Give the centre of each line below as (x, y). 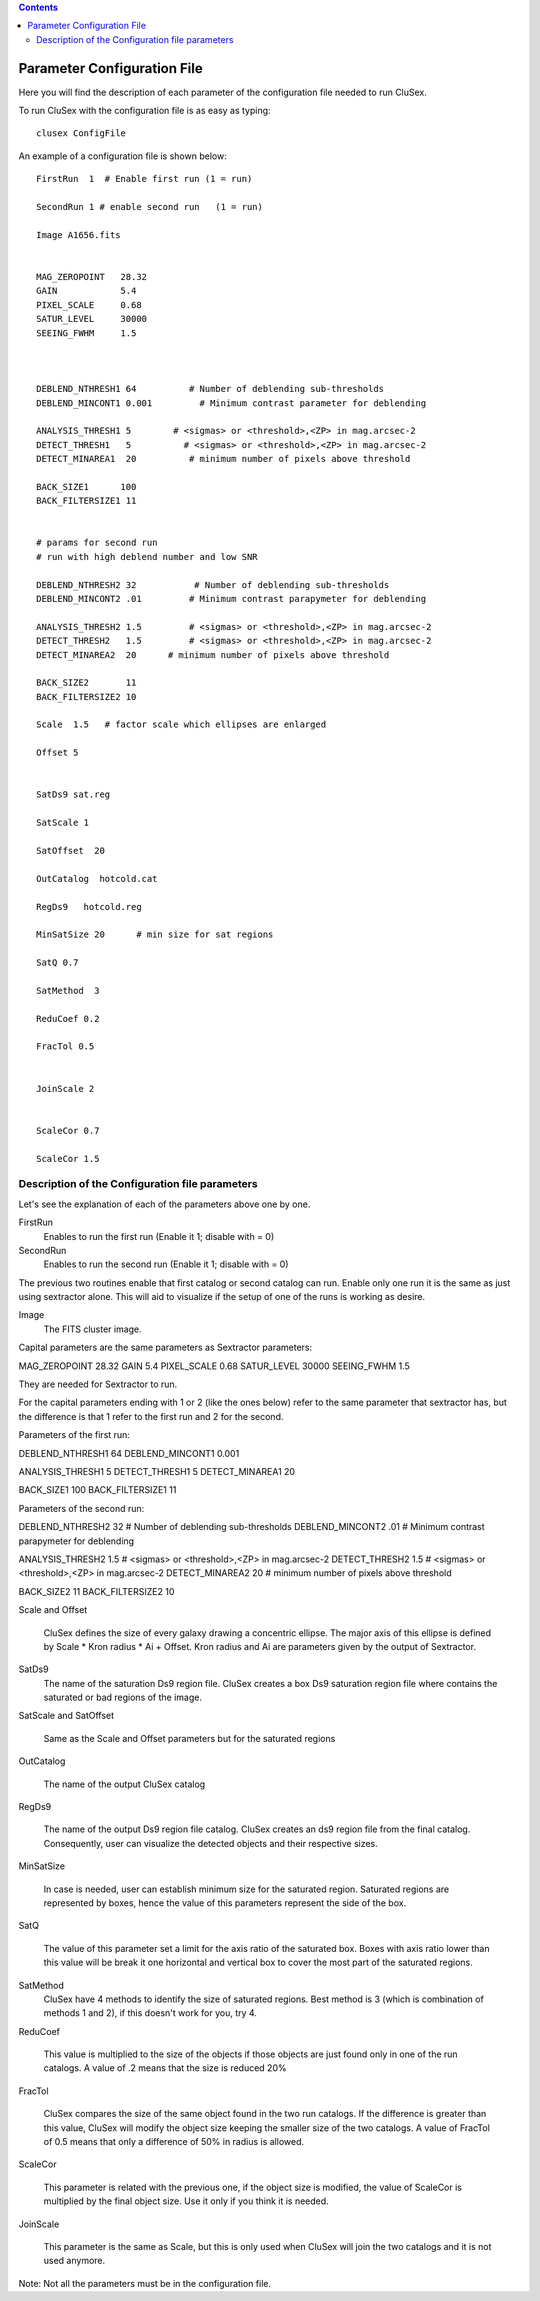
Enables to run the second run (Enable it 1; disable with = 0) (166, 1264)
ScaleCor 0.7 (68, 1130)
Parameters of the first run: (74, 1435)
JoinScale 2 (65, 1088)
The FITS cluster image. (92, 1329)
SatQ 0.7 (57, 963)
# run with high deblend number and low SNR (147, 556)
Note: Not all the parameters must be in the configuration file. (145, 2283)
